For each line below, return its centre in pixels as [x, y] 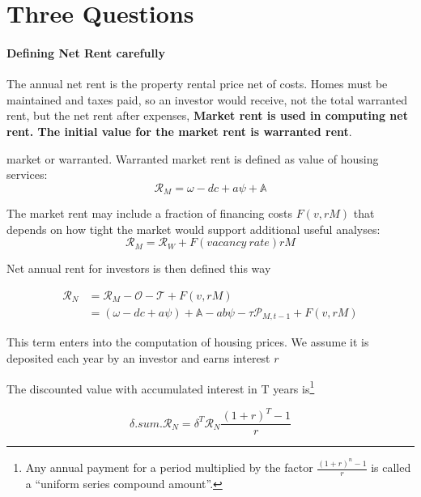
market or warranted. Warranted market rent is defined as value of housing [193, 158]
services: [27, 174]
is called [391, 467]
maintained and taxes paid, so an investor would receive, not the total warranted [207, 99]
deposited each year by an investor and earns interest [138, 358]
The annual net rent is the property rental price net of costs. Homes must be [197, 84]
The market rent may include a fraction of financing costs [149, 213]
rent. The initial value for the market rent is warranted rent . [179, 131]
